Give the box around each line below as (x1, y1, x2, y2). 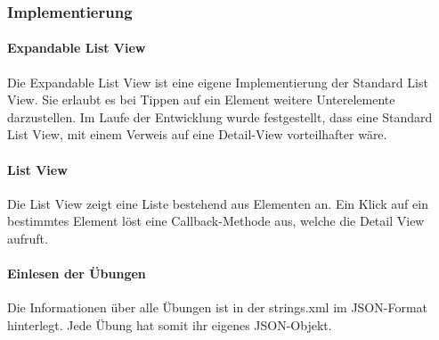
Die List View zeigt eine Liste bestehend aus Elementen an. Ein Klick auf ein (7, 194, 428, 212)
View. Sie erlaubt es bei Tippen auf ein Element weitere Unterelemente (7, 90, 395, 109)
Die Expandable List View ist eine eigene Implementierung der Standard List (7, 72, 428, 91)
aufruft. (7, 229, 48, 247)
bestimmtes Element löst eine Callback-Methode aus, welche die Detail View (7, 211, 425, 230)
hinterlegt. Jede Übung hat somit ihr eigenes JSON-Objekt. (7, 315, 332, 334)
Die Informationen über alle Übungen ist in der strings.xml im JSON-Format (7, 298, 427, 317)
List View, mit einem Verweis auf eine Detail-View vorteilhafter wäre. (7, 125, 387, 144)
